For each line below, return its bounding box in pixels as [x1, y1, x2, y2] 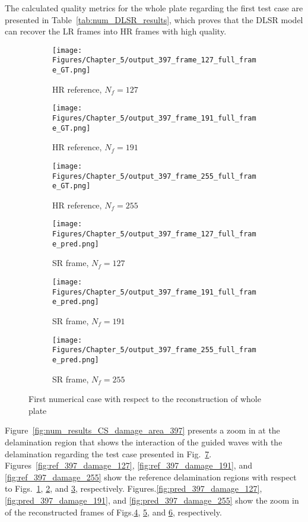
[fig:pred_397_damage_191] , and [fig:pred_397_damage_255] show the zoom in [5, 493, 299, 506]
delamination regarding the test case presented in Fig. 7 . [5, 447, 212, 460]
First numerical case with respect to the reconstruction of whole [28, 393, 261, 405]
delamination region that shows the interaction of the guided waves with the [5, 435, 282, 448]
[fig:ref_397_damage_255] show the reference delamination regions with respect [5, 470, 297, 483]
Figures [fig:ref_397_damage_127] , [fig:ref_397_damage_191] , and [5, 459, 252, 472]
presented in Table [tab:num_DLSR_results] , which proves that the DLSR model [5, 13, 303, 26]
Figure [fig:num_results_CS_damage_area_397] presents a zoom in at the [5, 424, 280, 436]
